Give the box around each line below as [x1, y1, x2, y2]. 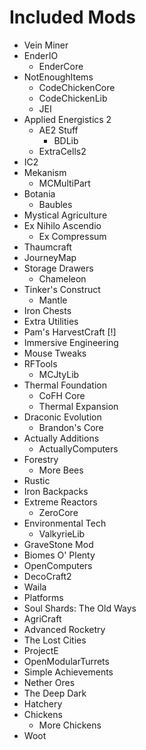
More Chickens [38, 719, 102, 731]
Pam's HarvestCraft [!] [23, 326, 117, 338]
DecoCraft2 [23, 570, 72, 582]
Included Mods [9, 6, 136, 29]
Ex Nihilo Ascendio [23, 219, 102, 231]
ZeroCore [38, 506, 79, 518]
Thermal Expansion [38, 400, 119, 412]
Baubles [38, 198, 73, 210]
